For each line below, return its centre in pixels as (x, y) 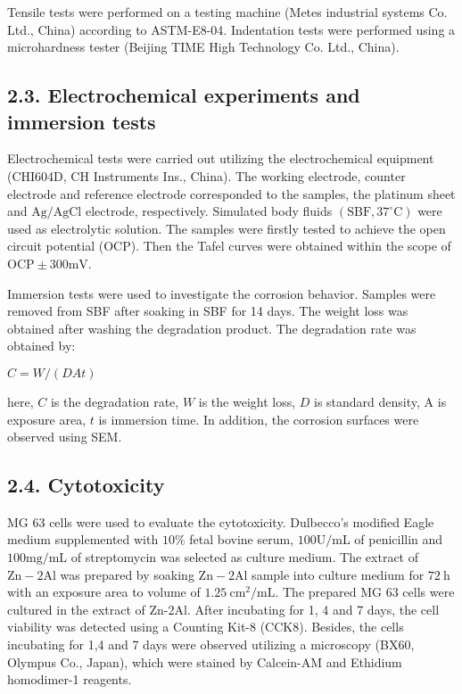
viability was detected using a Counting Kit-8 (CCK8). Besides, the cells (206, 627)
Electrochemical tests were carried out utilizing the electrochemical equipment (221, 158)
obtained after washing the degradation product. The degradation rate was (212, 328)
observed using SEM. (65, 437)
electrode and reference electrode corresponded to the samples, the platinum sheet (231, 193)
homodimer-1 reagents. (70, 679)
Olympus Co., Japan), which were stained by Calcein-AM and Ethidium (205, 661)
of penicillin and (399, 539)
